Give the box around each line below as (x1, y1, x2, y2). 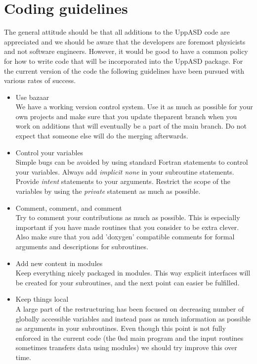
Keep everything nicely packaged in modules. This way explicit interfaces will (15, 268, 251, 278)
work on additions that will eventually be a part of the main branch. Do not (15, 121, 247, 131)
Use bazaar (15, 91, 49, 102)
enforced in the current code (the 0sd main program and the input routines (15, 332, 244, 343)
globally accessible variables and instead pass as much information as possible (15, 313, 251, 323)
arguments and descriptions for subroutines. (15, 241, 148, 251)
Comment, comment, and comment (15, 202, 122, 213)
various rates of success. (4, 75, 76, 86)
